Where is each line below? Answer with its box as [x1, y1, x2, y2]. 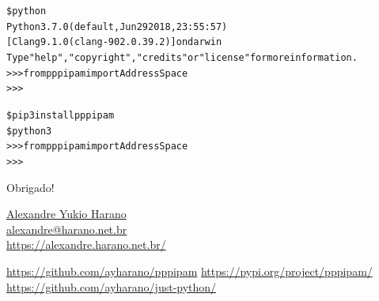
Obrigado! [6, 179, 55, 195]
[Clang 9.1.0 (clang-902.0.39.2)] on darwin [6, 36, 222, 48]
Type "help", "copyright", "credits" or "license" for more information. [6, 51, 358, 63]
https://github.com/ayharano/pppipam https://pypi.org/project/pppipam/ [6, 262, 373, 279]
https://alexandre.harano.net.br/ [6, 236, 166, 253]
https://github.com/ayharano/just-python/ [6, 278, 217, 295]
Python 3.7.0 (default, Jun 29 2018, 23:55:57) [6, 21, 228, 32]
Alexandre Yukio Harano [6, 205, 127, 222]
